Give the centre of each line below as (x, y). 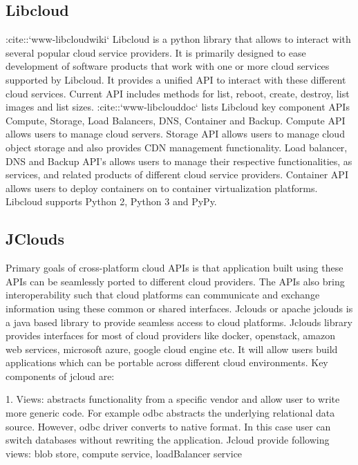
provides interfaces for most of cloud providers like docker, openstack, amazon (170, 335)
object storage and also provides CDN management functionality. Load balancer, (177, 147)
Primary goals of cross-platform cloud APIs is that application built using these (175, 268)
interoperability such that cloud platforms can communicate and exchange (163, 295)
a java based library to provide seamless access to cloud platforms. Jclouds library (179, 322)
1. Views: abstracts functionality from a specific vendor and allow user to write (173, 399)
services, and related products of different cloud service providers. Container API (177, 174)
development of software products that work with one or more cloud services (168, 66)
